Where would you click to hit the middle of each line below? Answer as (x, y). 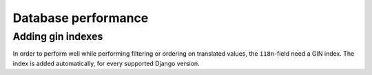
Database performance (81, 18)
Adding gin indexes (58, 36)
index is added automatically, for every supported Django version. (106, 63)
